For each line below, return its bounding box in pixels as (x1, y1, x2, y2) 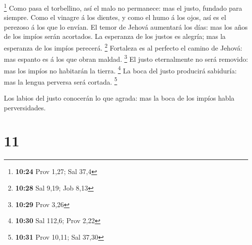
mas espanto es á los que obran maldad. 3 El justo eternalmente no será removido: (4, 52, 248, 64)
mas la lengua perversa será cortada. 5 (4, 75, 117, 87)
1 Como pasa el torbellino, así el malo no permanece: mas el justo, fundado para (4, 1, 242, 13)
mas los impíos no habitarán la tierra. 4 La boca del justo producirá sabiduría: (4, 64, 237, 75)
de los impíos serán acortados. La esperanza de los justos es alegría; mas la (4, 31, 226, 41)
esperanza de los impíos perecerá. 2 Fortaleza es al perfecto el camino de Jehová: (4, 41, 242, 52)
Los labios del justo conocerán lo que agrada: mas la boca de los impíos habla (4, 93, 235, 103)
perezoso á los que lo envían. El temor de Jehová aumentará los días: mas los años (4, 21, 248, 32)
